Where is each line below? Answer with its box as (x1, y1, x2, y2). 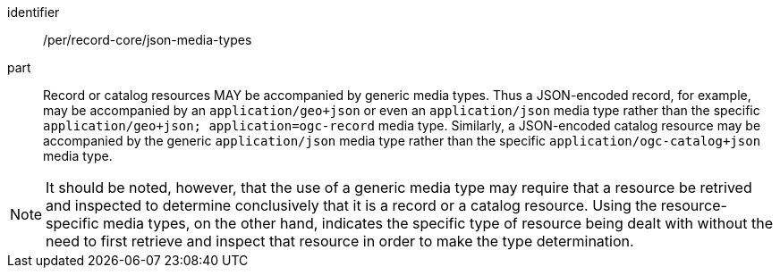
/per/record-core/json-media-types (43, 32, 252, 47)
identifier (7, 4, 60, 20)
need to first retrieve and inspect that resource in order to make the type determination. (46, 232, 634, 250)
